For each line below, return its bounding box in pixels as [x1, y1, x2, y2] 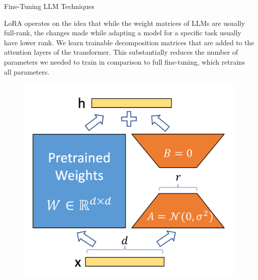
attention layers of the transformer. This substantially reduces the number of [4, 47, 238, 57]
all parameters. [4, 66, 50, 77]
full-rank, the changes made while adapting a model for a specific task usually [4, 27, 242, 38]
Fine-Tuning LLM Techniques [4, 1, 94, 11]
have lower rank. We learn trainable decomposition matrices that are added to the [4, 37, 255, 47]
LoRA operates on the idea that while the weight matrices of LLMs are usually [4, 17, 245, 28]
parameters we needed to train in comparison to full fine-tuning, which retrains [4, 56, 245, 67]
